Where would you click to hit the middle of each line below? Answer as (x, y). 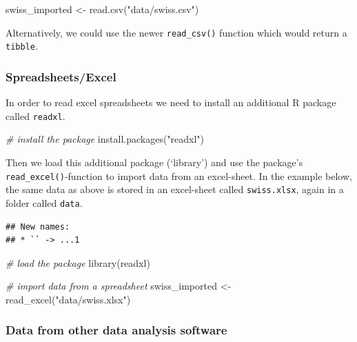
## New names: (38, 227)
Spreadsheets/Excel (61, 76)
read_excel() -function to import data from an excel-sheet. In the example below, (179, 175)
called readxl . (35, 115)
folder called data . (44, 202)
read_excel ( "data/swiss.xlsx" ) (68, 299)
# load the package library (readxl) (78, 262)
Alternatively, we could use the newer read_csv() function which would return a (176, 32)
